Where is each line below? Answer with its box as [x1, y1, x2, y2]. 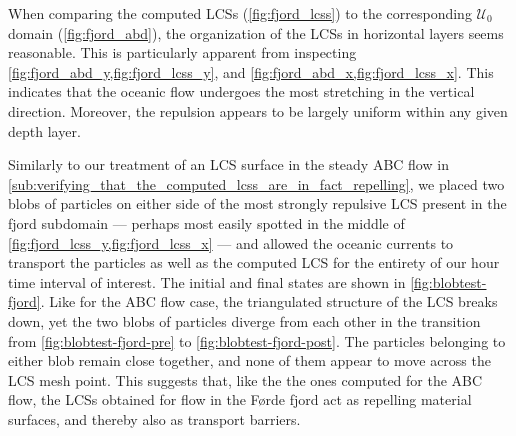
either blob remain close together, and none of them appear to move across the [8, 350, 491, 371]
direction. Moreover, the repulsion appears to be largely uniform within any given [8, 100, 508, 121]
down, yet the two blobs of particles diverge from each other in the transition [8, 310, 481, 331]
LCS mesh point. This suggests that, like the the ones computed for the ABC [8, 369, 483, 390]
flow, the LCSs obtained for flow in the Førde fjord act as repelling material [8, 389, 472, 410]
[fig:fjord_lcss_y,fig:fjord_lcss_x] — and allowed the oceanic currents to [8, 232, 454, 253]
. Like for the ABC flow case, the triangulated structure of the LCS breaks [40, 291, 498, 312]
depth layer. [8, 120, 81, 141]
